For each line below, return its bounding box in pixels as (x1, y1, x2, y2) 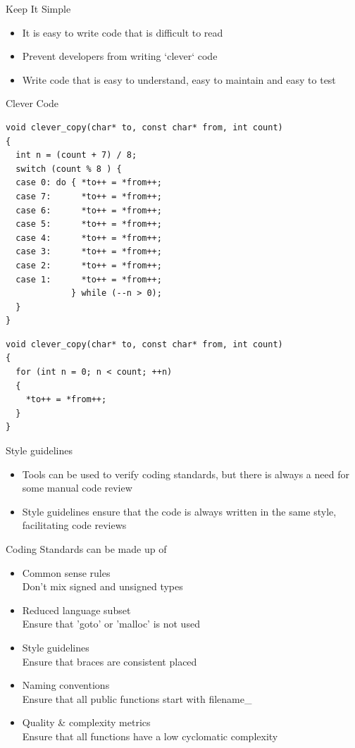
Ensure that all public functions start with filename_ (22, 691, 252, 706)
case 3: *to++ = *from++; (15, 247, 162, 257)
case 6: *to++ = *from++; (15, 205, 162, 216)
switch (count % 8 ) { (15, 163, 122, 174)
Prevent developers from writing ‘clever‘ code (22, 49, 218, 63)
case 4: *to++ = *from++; (15, 232, 162, 243)
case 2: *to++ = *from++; (15, 260, 162, 270)
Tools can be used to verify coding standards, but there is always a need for (22, 466, 349, 481)
